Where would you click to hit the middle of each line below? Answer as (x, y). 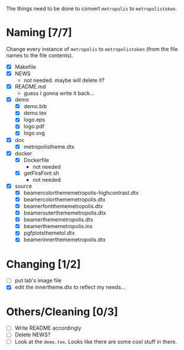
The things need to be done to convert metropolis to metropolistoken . (92, 9)
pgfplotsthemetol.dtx (49, 233)
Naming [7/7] (39, 33)
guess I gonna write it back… (59, 93)
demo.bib (35, 106)
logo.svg (34, 133)
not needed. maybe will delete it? (64, 80)
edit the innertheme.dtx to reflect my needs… (70, 287)
